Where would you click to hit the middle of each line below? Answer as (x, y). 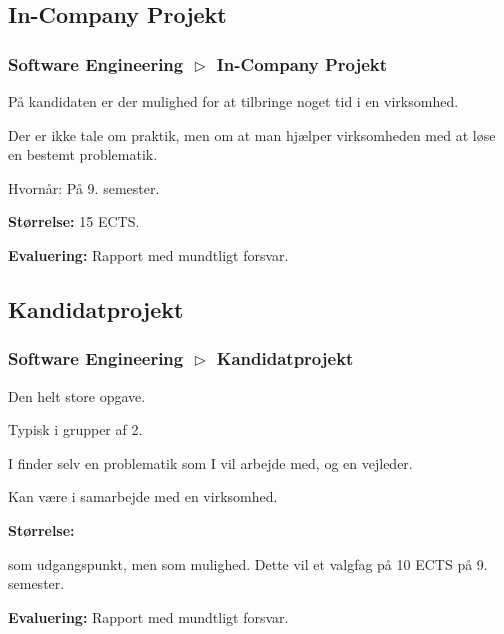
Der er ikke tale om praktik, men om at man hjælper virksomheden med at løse (252, 134)
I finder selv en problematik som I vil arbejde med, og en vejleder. (210, 462)
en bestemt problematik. (83, 154)
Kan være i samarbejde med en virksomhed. (143, 496)
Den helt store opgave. (77, 395)
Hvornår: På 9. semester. (84, 187)
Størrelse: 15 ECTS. (74, 221)
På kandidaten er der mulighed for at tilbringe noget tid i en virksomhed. (233, 101)
